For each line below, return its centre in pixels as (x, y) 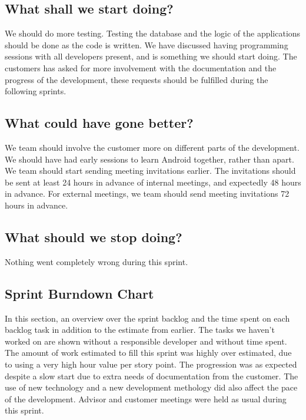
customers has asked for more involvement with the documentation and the (141, 67)
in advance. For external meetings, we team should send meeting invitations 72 (147, 194)
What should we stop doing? (94, 237)
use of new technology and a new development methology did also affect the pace (151, 387)
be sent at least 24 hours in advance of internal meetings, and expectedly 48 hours (153, 182)
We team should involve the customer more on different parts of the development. (152, 147)
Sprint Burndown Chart (79, 293)
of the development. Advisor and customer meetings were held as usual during (146, 398)
